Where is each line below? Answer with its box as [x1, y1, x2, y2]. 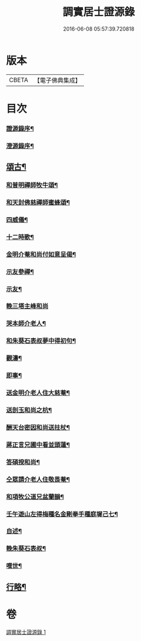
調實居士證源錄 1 [6, 628, 46, 635]
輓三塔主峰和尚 [6, 302, 49, 310]
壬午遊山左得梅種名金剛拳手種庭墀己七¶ [6, 510, 119, 518]
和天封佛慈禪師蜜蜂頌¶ [6, 198, 70, 207]
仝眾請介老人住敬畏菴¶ [6, 475, 70, 483]
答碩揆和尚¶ [6, 458, 40, 466]
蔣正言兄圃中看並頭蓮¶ [6, 440, 70, 449]
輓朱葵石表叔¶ [6, 544, 46, 552]
